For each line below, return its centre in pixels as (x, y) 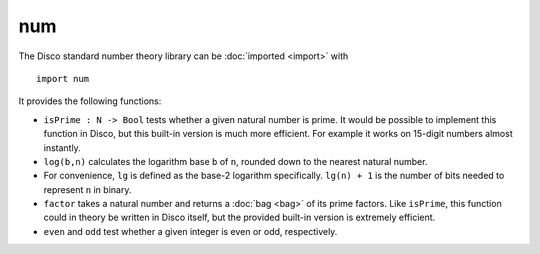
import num (63, 78)
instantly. (62, 147)
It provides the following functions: (90, 101)
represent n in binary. (87, 189)
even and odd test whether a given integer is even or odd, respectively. (190, 231)
